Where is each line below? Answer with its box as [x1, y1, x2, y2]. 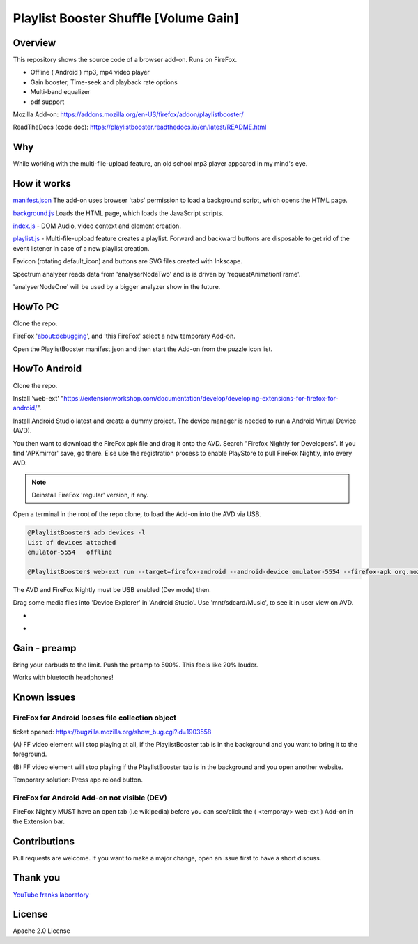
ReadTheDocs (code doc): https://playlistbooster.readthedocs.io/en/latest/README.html [13, 123, 267, 132]
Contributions [13, 835, 75, 847]
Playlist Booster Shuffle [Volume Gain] [13, 10, 240, 26]
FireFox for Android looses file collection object [13, 713, 177, 722]
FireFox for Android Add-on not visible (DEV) [13, 793, 167, 803]
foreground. [13, 750, 47, 759]
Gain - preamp [13, 642, 77, 654]
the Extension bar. [13, 817, 65, 826]
